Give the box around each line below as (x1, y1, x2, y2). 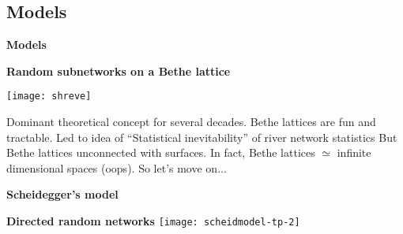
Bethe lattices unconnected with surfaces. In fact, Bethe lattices (6, 144, 315, 161)
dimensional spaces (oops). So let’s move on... (6, 159, 227, 176)
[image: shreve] (6, 91, 92, 102)
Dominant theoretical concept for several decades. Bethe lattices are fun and (6, 113, 376, 130)
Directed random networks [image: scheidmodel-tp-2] (6, 213, 300, 229)
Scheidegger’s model (6, 186, 119, 202)
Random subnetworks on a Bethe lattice (6, 62, 231, 79)
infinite (337, 144, 371, 161)
